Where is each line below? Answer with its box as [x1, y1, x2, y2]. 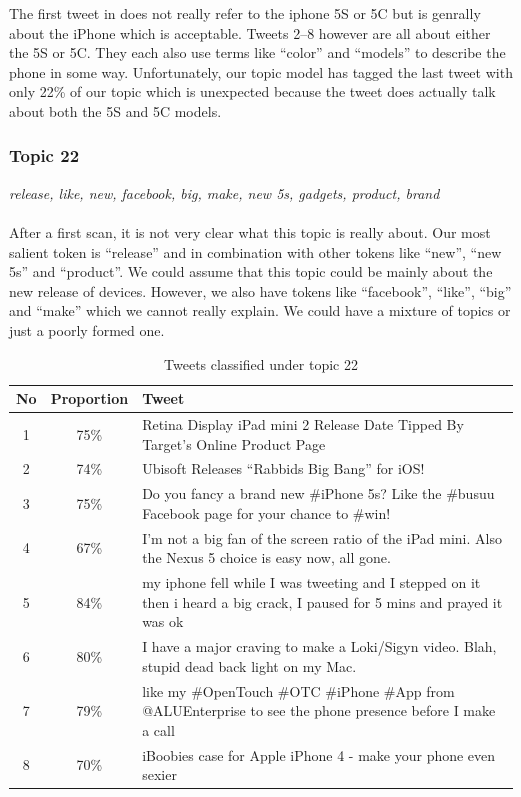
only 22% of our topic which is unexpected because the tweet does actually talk [9, 81, 496, 102]
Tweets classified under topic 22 [164, 353, 358, 374]
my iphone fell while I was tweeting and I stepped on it [142, 572, 481, 593]
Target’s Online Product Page [142, 433, 326, 454]
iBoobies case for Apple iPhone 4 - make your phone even [142, 744, 496, 765]
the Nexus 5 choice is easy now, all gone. [142, 547, 391, 568]
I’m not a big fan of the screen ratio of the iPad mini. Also [142, 527, 502, 548]
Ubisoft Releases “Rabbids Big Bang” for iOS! [142, 458, 425, 479]
